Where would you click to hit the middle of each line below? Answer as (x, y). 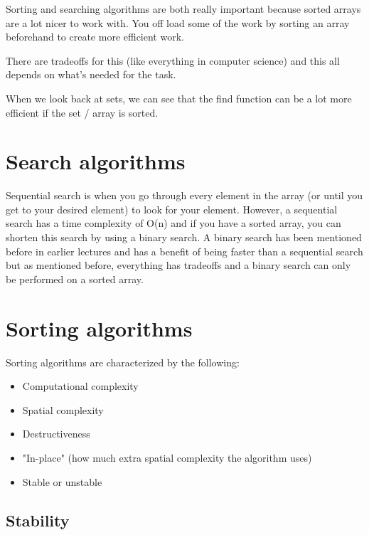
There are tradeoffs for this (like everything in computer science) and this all (173, 60)
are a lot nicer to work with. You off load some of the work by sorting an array (178, 22)
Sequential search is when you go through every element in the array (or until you (184, 195)
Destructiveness (56, 434)
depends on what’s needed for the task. (91, 74)
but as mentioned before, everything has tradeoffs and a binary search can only (178, 265)
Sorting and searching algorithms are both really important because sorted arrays (183, 9)
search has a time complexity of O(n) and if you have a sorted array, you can (173, 223)
